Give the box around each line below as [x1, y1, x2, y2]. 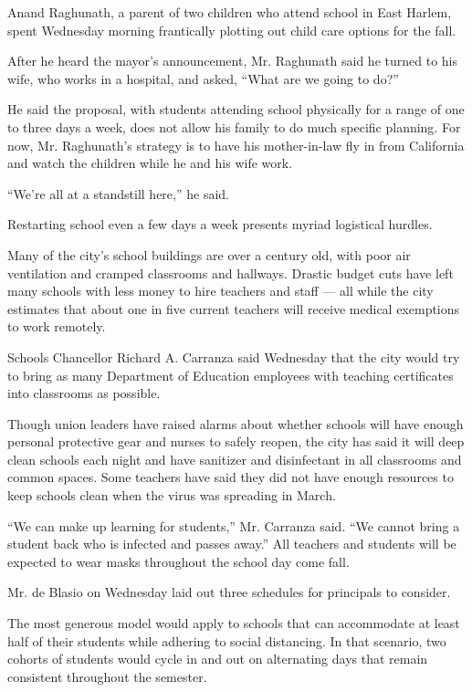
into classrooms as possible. [7, 383, 161, 403]
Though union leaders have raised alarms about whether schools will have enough [7, 414, 464, 433]
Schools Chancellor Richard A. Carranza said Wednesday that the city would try [7, 347, 460, 366]
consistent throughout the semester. [7, 666, 207, 686]
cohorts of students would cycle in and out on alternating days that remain [7, 649, 428, 668]
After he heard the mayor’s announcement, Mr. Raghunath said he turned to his [7, 51, 457, 70]
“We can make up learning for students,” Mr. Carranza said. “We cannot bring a [7, 516, 460, 535]
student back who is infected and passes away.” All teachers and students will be [7, 534, 456, 553]
